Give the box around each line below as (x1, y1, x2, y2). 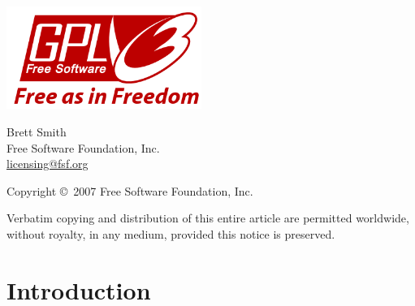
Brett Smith (6, 123, 67, 140)
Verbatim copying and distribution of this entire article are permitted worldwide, (6, 209, 409, 226)
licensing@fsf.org (6, 155, 89, 172)
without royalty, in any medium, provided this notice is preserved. (6, 225, 335, 242)
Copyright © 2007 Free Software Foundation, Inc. (6, 182, 253, 199)
